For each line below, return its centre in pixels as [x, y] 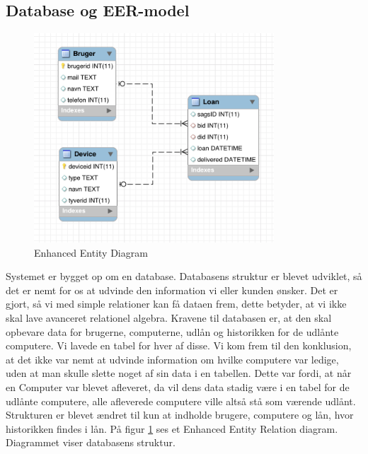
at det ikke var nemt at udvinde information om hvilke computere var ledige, [172, 359]
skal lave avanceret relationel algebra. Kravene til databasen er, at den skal [169, 318]
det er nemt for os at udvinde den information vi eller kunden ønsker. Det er [172, 290]
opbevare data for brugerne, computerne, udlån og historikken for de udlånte [172, 331]
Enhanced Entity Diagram [91, 252]
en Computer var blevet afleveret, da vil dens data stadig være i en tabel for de [178, 387]
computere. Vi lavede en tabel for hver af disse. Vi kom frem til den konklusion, [179, 345]
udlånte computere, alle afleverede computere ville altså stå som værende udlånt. [181, 401]
